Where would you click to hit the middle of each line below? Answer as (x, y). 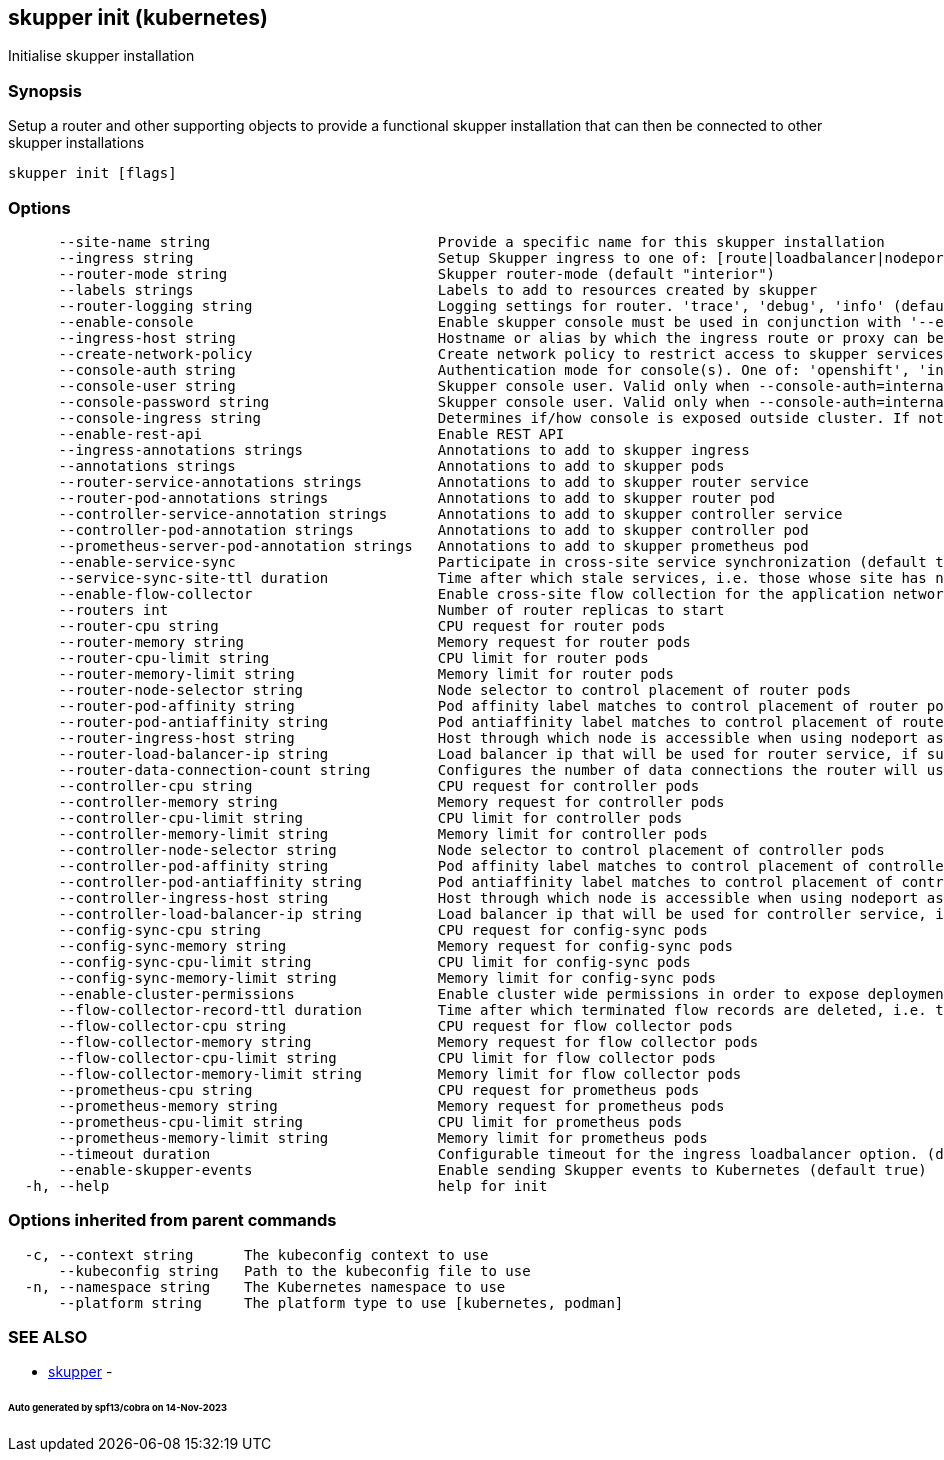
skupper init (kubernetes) (138, 17)
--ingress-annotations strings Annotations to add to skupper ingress (404, 449)
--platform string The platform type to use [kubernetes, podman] (341, 1302)
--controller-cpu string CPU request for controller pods (379, 785)
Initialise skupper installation (101, 56)
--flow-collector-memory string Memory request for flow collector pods (408, 1041)
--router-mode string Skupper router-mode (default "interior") (417, 273)
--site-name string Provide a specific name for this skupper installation (471, 241)
